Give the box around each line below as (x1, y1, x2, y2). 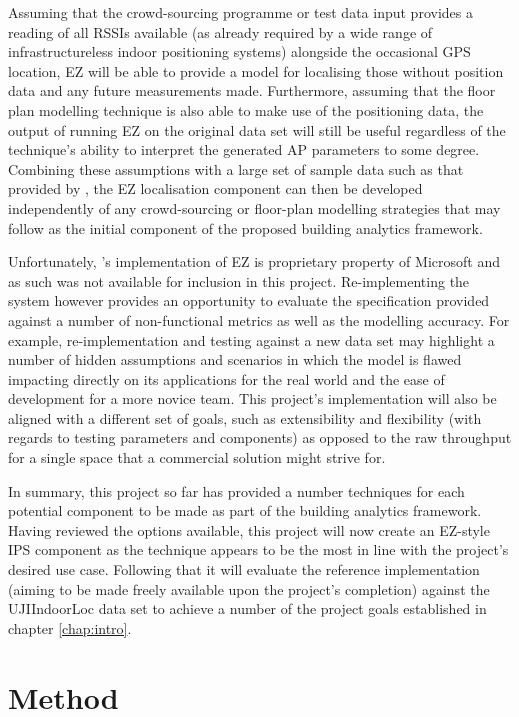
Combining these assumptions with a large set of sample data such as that (8, 158, 464, 179)
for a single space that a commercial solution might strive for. (8, 447, 386, 468)
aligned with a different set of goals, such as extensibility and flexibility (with (8, 407, 482, 428)
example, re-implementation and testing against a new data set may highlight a (8, 329, 495, 350)
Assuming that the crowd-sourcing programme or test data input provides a (8, 2, 473, 22)
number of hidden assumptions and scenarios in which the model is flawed (8, 349, 462, 370)
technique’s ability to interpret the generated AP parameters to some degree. (8, 139, 480, 160)
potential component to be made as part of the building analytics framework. (8, 500, 482, 521)
